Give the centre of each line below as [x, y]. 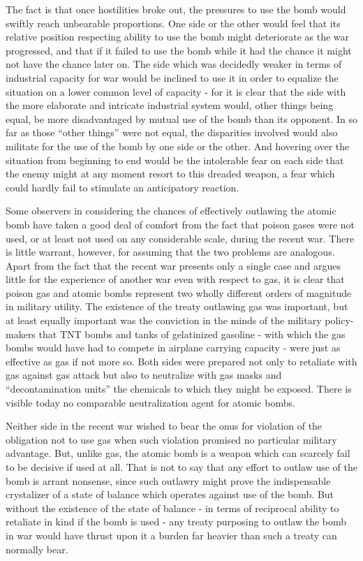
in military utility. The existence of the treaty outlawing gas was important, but [177, 306]
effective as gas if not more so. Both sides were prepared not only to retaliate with [181, 361]
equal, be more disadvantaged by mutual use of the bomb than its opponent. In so [181, 118]
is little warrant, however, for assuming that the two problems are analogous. [170, 252]
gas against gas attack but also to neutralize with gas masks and [144, 375]
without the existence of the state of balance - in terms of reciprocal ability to [172, 508]
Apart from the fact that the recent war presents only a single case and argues [173, 265]
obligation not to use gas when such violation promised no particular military [171, 439]
